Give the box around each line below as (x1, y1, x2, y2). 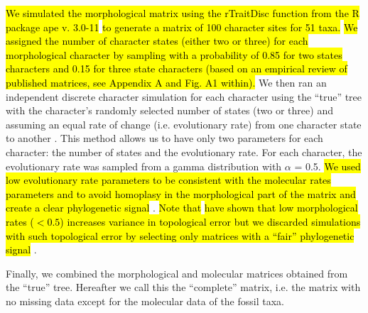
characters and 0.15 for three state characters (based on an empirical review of (6, 61, 347, 76)
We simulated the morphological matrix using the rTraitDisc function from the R (6, 6, 359, 20)
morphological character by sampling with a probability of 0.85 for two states (6, 47, 342, 62)
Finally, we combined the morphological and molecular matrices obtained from (6, 265, 348, 280)
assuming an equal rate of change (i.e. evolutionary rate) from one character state (6, 116, 362, 131)
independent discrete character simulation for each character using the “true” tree (6, 89, 362, 104)
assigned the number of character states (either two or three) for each (6, 33, 308, 48)
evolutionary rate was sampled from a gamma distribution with (6, 158, 282, 173)
